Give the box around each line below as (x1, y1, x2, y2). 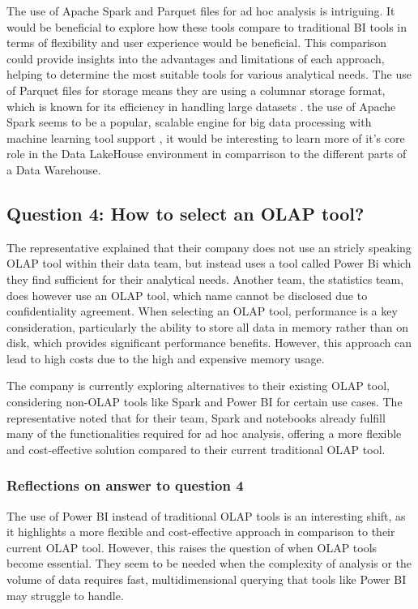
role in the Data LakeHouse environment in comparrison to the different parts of (6, 145, 407, 162)
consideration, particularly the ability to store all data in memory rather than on (6, 318, 408, 335)
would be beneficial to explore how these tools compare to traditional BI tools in (6, 18, 407, 35)
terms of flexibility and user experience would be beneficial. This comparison (6, 34, 387, 51)
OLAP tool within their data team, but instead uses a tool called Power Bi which (6, 255, 412, 272)
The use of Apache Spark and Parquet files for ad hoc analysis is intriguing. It (6, 2, 395, 19)
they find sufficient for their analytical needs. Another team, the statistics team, (6, 270, 404, 287)
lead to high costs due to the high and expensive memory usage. (6, 350, 325, 367)
